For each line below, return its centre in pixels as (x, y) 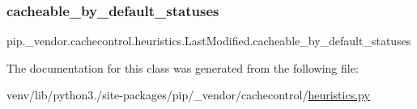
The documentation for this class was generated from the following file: (183, 67)
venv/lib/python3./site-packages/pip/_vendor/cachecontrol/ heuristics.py (188, 95)
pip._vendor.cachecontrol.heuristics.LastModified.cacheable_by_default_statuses (209, 41)
